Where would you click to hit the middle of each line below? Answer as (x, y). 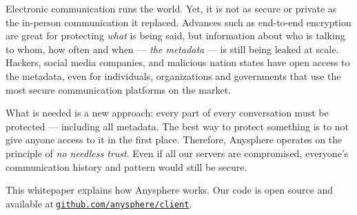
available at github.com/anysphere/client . (99, 203)
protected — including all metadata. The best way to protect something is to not (177, 126)
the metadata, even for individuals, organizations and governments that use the (173, 75)
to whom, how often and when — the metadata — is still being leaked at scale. (172, 49)
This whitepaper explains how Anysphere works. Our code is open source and (170, 190)
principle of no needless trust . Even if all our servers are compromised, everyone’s (177, 153)
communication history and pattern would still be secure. (126, 166)
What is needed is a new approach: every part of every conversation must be (167, 113)
